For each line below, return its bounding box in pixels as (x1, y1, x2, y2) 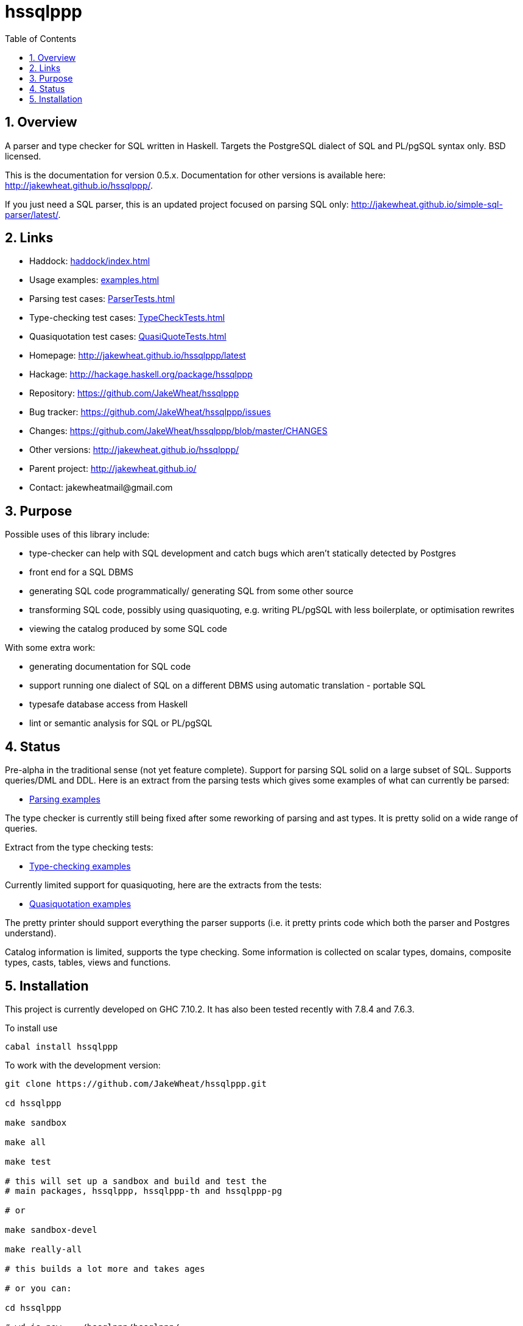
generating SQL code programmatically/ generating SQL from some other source (29, 586, 354, 597)
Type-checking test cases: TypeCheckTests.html (29, 312, 225, 323)
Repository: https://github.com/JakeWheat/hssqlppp (29, 388, 239, 399)
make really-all (5, 1244, 82, 1254)
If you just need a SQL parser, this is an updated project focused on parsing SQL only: (5, 198, 349, 209)
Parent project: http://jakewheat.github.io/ (29, 463, 197, 474)
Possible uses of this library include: (5, 529, 150, 540)
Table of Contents (5, 33, 77, 44)
